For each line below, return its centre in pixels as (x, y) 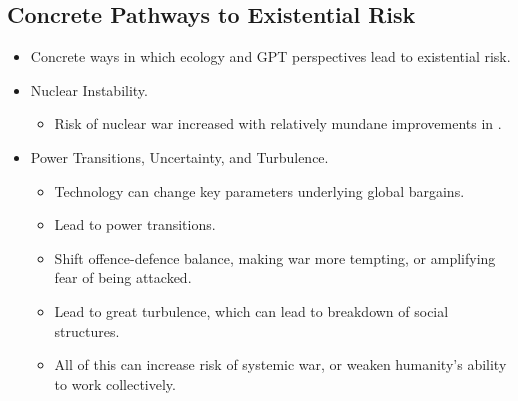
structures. (87, 330)
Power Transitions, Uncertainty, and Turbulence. (179, 156)
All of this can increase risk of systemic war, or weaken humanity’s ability (280, 364)
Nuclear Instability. (89, 89)
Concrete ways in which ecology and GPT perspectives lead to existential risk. (270, 56)
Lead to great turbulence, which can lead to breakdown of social (251, 310)
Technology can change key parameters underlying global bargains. (259, 190)
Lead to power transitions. (135, 224)
